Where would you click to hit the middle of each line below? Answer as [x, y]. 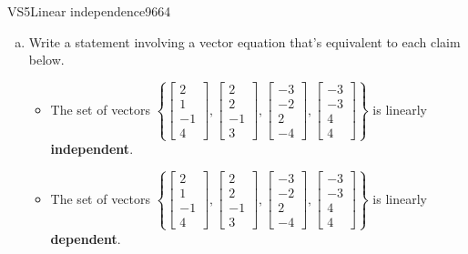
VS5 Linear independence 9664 [89, 11]
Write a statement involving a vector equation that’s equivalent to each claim [244, 41]
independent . [92, 149]
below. [46, 60]
